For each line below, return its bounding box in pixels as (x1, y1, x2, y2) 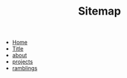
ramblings (12, 65, 38, 72)
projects (12, 58, 34, 65)
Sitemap (78, 4, 122, 18)
